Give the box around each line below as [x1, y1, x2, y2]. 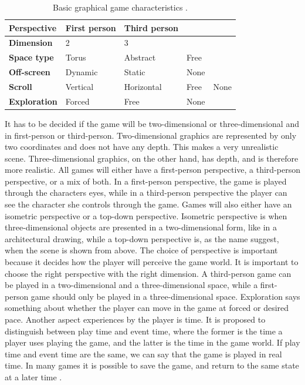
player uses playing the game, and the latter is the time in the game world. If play [5, 336, 300, 349]
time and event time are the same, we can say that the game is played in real [5, 347, 282, 360]
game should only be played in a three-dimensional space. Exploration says [30, 290, 300, 302]
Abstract [124, 51, 156, 63]
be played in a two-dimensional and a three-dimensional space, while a [5, 279, 258, 291]
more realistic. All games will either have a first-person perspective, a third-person [5, 163, 300, 176]
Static [124, 66, 145, 78]
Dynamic [65, 66, 98, 78]
